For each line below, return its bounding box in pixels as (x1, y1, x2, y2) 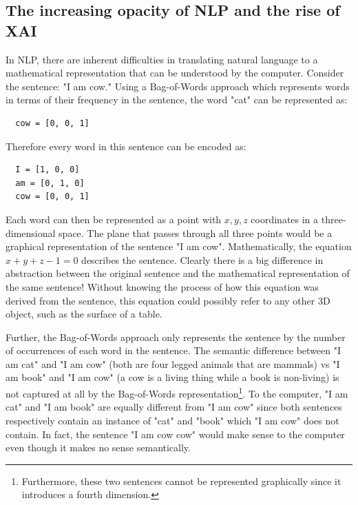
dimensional (6, 225, 56, 240)
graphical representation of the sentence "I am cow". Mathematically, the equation (6, 239, 352, 254)
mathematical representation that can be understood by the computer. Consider (6, 65, 344, 80)
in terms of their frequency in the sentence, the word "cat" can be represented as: (6, 92, 348, 107)
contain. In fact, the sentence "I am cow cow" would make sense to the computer (6, 426, 345, 441)
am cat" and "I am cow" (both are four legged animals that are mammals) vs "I (6, 356, 340, 371)
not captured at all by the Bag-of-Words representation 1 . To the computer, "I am (6, 384, 348, 400)
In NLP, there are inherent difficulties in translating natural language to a (6, 52, 318, 66)
